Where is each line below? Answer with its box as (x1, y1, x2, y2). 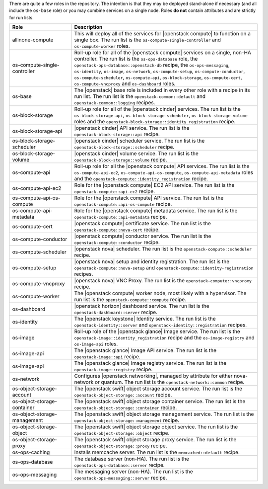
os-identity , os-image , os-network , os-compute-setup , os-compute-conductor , (74, 68, 245, 75)
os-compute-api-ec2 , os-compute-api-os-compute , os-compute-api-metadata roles (74, 169, 253, 176)
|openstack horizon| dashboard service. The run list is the (74, 303, 209, 310)
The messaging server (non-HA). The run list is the (74, 468, 193, 475)
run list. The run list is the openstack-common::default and (74, 93, 206, 100)
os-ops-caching (12, 449, 50, 456)
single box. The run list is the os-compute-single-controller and (74, 36, 221, 43)
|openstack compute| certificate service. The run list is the (74, 220, 211, 227)
